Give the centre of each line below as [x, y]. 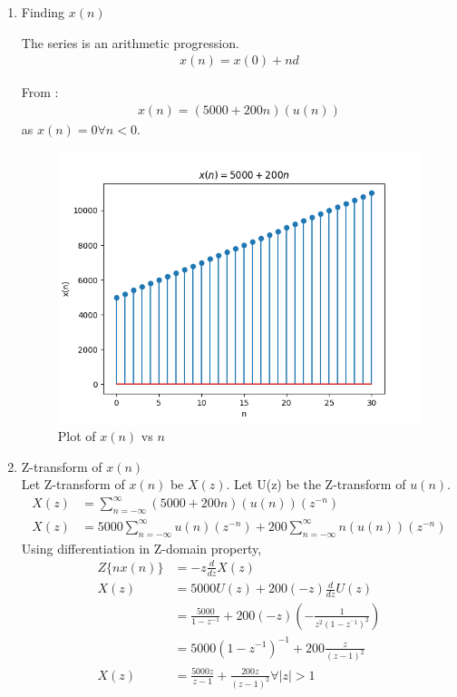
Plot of [77, 436]
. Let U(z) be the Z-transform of [316, 484]
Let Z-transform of [73, 484]
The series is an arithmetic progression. [130, 42]
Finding [43, 12]
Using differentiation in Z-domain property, [141, 548]
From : [40, 92]
